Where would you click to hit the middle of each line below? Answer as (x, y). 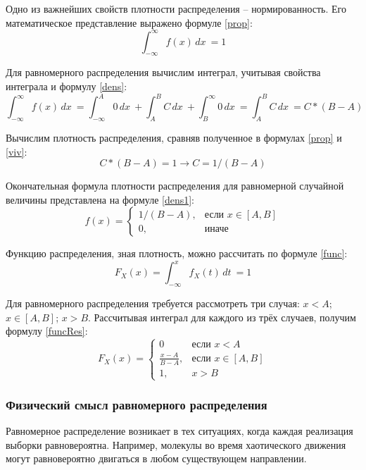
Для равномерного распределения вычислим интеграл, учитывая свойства (163, 72)
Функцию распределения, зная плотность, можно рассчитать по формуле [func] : (177, 253)
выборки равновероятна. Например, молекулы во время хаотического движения (176, 444)
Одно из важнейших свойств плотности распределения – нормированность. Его (176, 8)
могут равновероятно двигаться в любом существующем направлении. (156, 458)
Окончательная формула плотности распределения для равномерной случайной (175, 186)
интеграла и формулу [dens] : (67, 86)
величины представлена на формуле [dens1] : (100, 199)
